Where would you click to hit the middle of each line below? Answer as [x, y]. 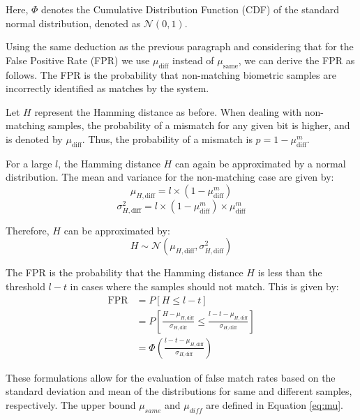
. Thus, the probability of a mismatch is [167, 138]
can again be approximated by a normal [260, 163]
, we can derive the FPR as [297, 60]
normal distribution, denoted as [73, 23]
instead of [193, 60]
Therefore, [28, 230]
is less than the [290, 272]
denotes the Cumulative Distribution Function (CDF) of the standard [190, 9]
